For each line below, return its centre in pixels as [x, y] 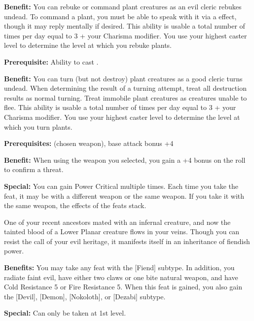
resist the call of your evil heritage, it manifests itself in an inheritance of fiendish [127, 241]
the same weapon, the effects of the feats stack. [75, 205]
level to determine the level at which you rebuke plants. [88, 45]
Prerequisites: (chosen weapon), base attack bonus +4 [89, 143]
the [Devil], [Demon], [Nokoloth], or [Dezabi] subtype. [85, 296]
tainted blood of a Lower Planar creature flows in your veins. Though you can [122, 232]
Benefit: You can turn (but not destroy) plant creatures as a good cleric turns [123, 78]
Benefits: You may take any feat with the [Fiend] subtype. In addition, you [119, 267]
